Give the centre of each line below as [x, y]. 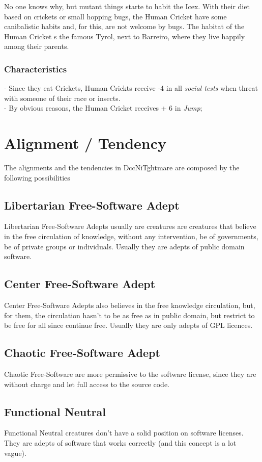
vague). [15, 453]
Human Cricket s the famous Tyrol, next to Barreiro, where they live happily [125, 36]
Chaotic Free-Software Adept [82, 353]
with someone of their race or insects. [62, 98]
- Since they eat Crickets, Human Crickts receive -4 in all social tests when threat [131, 88]
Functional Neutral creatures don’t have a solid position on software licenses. [124, 433]
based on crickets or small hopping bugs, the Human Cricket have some [115, 16]
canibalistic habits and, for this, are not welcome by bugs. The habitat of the [124, 26]
